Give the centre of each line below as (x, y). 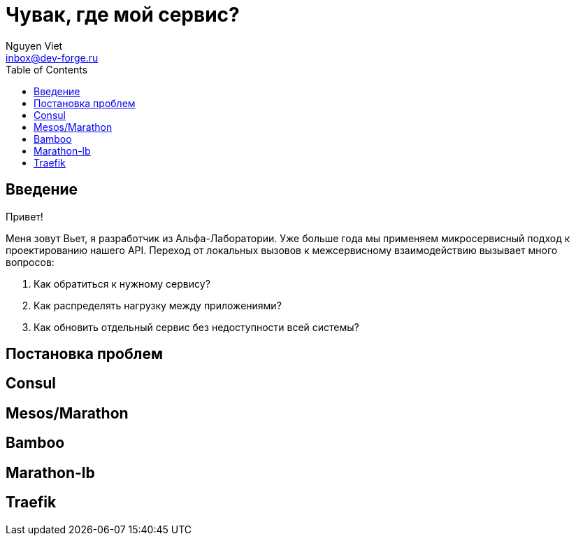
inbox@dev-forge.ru (52, 57)
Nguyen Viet (34, 45)
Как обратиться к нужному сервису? (122, 283)
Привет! (24, 216)
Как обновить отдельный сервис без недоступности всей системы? (196, 327)
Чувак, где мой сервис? (123, 15)
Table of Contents (47, 69)
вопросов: (30, 262)
